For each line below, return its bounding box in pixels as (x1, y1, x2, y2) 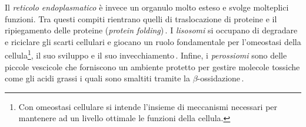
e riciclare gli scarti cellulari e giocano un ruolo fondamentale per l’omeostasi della (5, 35, 301, 47)
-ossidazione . (197, 72, 244, 84)
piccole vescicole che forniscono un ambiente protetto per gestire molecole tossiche (5, 60, 300, 73)
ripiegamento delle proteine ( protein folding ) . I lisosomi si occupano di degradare (5, 24, 298, 36)
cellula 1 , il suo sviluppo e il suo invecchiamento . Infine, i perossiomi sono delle (5, 47, 287, 61)
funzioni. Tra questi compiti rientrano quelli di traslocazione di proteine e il (5, 12, 277, 25)
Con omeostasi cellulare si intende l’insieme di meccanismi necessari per (18, 100, 278, 112)
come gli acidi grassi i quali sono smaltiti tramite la (5, 72, 190, 84)
